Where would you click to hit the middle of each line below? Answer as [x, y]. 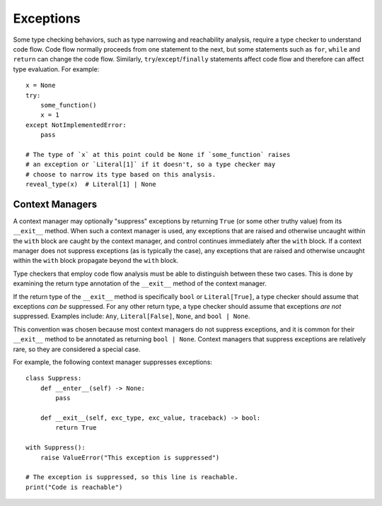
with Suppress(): [56, 448]
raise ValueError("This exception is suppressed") [130, 457]
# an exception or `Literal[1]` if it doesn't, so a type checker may [151, 165]
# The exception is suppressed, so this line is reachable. [132, 477]
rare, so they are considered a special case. [77, 349]
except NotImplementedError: [76, 125]
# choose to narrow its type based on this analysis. [121, 174]
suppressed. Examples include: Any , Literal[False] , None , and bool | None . [132, 316]
